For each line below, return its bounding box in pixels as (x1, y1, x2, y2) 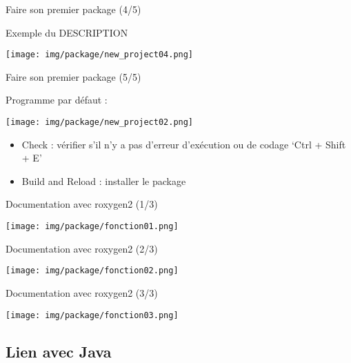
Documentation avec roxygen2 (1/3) (6, 197, 158, 211)
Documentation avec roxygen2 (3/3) (6, 285, 158, 300)
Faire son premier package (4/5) (6, 2, 141, 16)
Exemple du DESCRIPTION (6, 25, 128, 39)
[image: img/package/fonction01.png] (6, 222, 179, 232)
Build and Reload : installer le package (21, 173, 186, 188)
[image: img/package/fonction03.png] (6, 310, 179, 320)
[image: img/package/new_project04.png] (6, 50, 194, 60)
